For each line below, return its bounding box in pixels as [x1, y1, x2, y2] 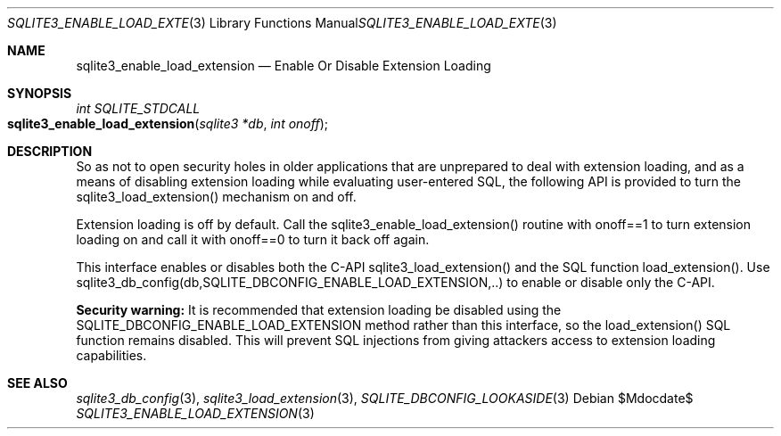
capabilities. [76, 348, 147, 363]
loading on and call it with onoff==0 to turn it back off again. [76, 232, 430, 247]
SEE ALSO [7, 375, 68, 391]
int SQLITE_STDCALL [76, 101, 201, 116]
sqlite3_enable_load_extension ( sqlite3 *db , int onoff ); [7, 116, 328, 131]
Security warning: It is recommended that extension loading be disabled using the [76, 302, 562, 317]
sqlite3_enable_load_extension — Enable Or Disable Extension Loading [76, 58, 491, 73]
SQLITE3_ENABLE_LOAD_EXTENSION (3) [76, 406, 315, 421]
